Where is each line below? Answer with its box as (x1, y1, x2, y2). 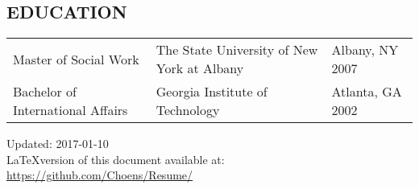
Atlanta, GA (331, 82, 402, 101)
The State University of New (156, 40, 318, 60)
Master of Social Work (13, 49, 139, 68)
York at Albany (156, 59, 244, 78)
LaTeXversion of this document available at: (6, 150, 225, 167)
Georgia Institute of (156, 82, 268, 101)
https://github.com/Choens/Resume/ (6, 166, 193, 183)
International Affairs (13, 101, 128, 120)
